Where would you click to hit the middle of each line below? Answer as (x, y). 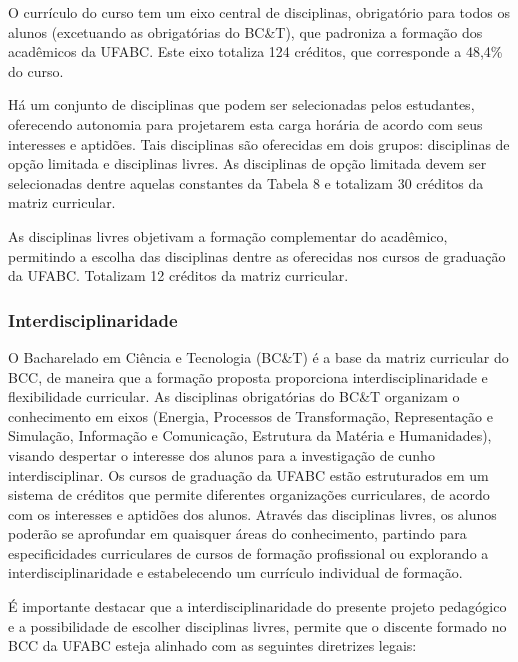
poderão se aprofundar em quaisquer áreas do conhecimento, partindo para (237, 533)
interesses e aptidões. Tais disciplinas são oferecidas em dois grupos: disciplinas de (259, 143)
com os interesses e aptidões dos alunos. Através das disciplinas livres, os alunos (252, 513)
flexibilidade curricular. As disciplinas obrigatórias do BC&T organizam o (234, 396)
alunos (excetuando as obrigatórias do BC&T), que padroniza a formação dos (245, 31)
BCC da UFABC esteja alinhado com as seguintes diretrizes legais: (212, 645)
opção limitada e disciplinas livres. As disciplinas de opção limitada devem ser (247, 163)
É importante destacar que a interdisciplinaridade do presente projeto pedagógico (257, 606)
